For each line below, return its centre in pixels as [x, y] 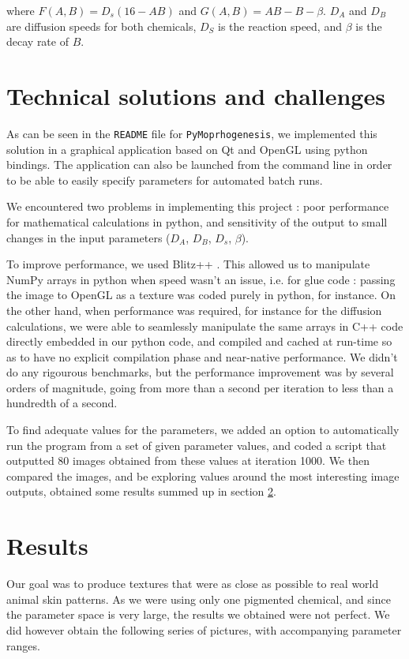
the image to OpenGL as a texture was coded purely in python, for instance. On [201, 295]
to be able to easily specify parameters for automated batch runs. [165, 180]
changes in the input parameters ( [88, 237]
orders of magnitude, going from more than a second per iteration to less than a [200, 387]
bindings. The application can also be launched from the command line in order [199, 165]
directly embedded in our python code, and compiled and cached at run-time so [199, 341]
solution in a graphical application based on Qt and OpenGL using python [187, 149]
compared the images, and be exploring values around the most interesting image [203, 476]
